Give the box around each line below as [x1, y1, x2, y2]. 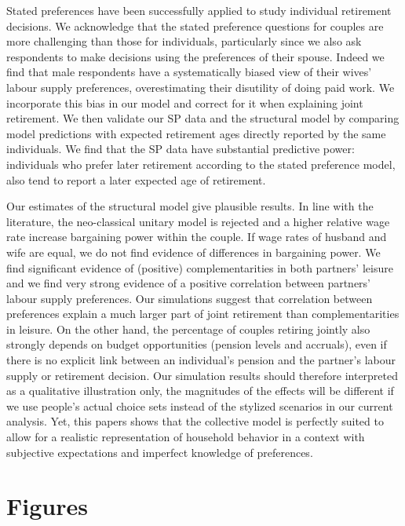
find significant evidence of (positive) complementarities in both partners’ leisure [6, 259, 393, 276]
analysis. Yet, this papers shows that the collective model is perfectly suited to [6, 413, 384, 429]
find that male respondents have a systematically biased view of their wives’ [6, 64, 372, 80]
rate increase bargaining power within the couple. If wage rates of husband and [6, 228, 387, 245]
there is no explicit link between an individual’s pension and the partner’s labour [6, 352, 396, 368]
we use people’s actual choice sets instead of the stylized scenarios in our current [6, 397, 393, 414]
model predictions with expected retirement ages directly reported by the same [6, 125, 386, 141]
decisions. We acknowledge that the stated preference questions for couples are [6, 17, 384, 34]
